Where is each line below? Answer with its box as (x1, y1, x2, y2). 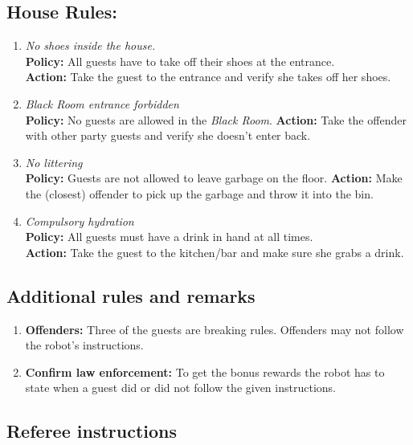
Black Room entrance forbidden (25, 95, 179, 112)
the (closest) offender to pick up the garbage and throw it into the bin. (25, 185, 374, 202)
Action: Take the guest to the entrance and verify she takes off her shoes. (25, 68, 391, 85)
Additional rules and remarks (6, 283, 256, 308)
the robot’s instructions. (25, 337, 144, 353)
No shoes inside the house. (25, 37, 156, 54)
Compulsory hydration (25, 212, 134, 229)
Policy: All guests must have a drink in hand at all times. (25, 228, 313, 245)
